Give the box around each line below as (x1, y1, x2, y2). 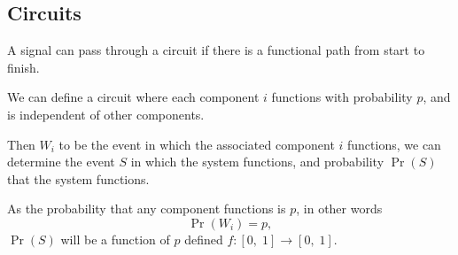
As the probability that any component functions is (7, 199, 286, 218)
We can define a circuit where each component (7, 88, 260, 106)
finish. (7, 58, 40, 76)
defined (184, 229, 223, 248)
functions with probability (271, 88, 413, 106)
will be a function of (60, 229, 170, 248)
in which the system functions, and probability (130, 152, 384, 171)
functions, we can (347, 135, 441, 153)
